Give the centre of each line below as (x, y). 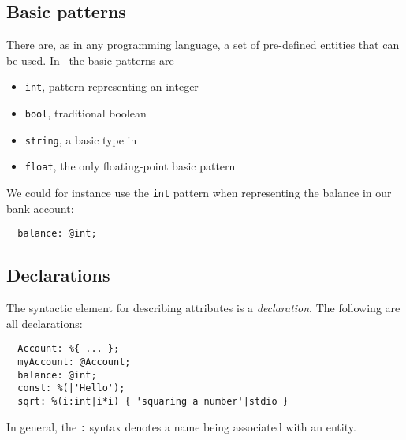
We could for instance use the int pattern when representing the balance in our (199, 193)
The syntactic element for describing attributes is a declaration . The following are (203, 308)
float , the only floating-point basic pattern (130, 166)
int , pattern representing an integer (112, 86)
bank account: (40, 208)
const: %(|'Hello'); (71, 388)
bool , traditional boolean (86, 113)
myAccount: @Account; (74, 362)
